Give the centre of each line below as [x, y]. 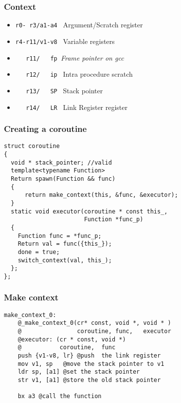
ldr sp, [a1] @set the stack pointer [79, 372]
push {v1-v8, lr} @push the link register [89, 356]
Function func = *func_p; [60, 236]
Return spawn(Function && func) [63, 179]
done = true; [39, 252]
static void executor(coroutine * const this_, [89, 211]
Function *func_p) [114, 220]
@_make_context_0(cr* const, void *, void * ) [94, 323]
